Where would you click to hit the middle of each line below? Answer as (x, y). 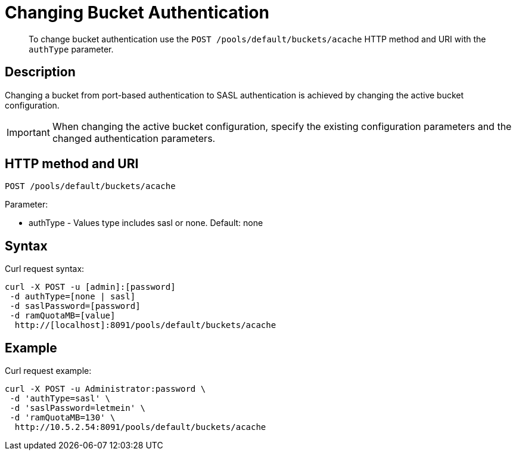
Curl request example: (48, 371)
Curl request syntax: (45, 269)
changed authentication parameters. (134, 138)
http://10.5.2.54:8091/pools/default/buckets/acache (140, 427)
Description (40, 72)
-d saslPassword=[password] (75, 306)
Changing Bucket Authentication (137, 13)
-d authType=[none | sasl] (73, 297)
